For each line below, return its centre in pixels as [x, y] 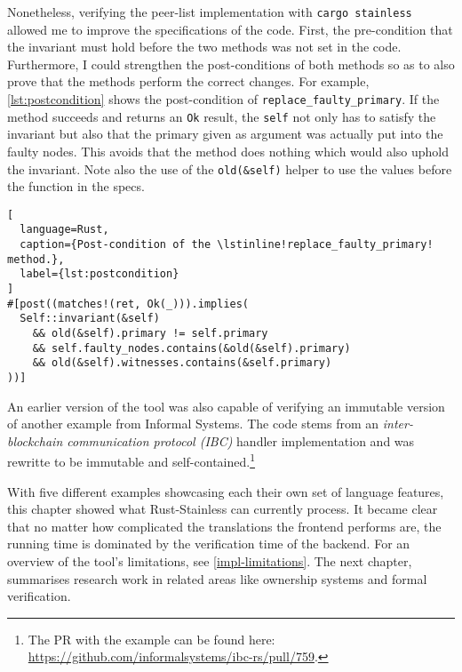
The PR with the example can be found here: [151, 639]
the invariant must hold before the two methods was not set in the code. [204, 47]
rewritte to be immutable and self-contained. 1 [131, 460]
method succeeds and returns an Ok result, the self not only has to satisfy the [222, 116]
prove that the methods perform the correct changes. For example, [188, 81]
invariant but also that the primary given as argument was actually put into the [225, 134]
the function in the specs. [76, 186]
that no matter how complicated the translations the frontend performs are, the [224, 526]
